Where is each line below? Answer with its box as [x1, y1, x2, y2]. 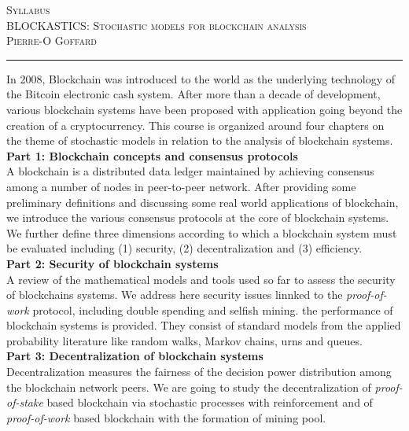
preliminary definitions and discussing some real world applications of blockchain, [6, 193, 399, 210]
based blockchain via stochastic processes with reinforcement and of [46, 394, 373, 411]
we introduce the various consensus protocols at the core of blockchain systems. [6, 209, 389, 226]
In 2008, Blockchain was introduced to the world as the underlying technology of [6, 70, 395, 87]
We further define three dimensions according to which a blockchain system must [6, 224, 397, 241]
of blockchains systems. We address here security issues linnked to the [6, 286, 343, 303]
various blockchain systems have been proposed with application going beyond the [6, 101, 403, 117]
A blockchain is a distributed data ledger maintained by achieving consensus [6, 163, 374, 179]
